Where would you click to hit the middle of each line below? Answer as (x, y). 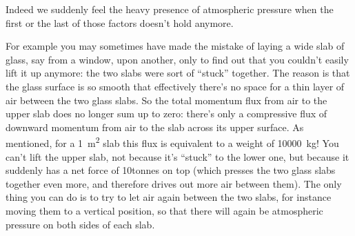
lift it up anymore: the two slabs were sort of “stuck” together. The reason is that (178, 73)
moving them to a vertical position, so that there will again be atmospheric (164, 210)
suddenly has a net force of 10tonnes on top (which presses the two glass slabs (171, 170)
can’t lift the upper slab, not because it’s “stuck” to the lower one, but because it (177, 156)
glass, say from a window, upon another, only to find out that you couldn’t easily (177, 59)
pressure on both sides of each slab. (80, 224)
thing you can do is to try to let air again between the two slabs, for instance (169, 197)
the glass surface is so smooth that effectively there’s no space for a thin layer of (175, 86)
